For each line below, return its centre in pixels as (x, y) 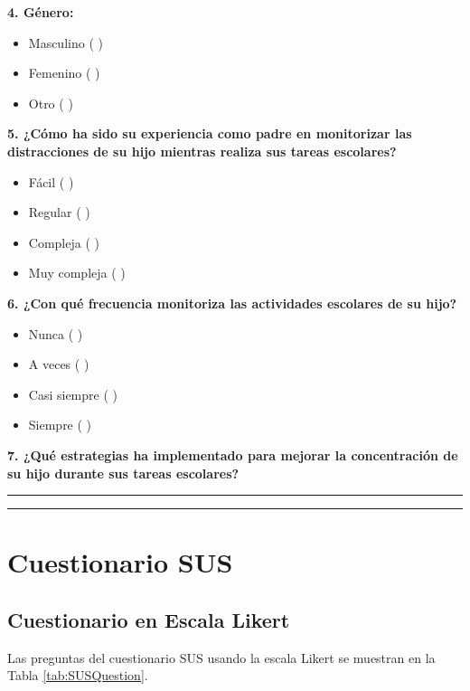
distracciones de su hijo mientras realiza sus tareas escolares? (202, 151)
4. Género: (41, 12)
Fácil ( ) (51, 181)
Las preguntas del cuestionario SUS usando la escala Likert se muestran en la (221, 657)
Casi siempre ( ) (73, 394)
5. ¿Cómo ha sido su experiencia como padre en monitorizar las (210, 133)
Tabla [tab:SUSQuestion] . (78, 675)
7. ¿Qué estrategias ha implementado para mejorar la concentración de (233, 454)
